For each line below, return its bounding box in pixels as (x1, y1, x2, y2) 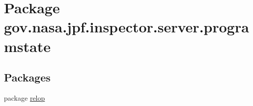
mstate (4, 36, 51, 56)
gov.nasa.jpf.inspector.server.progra (4, 17, 249, 37)
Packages (4, 70, 51, 85)
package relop (4, 92, 45, 103)
